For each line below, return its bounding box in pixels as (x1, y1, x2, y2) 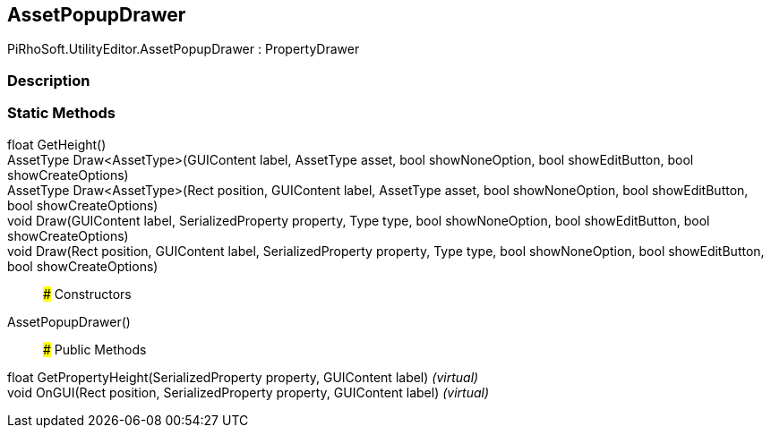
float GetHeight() (7, 136, 107, 152)
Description (7, 71, 90, 90)
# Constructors (43, 286, 132, 302)
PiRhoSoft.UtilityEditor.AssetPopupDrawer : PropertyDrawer (7, 41, 360, 57)
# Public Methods (43, 341, 147, 357)
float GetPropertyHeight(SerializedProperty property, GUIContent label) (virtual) (7, 369, 479, 385)
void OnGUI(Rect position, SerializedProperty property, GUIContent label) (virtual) (7, 384, 490, 400)
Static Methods (7, 104, 116, 123)
